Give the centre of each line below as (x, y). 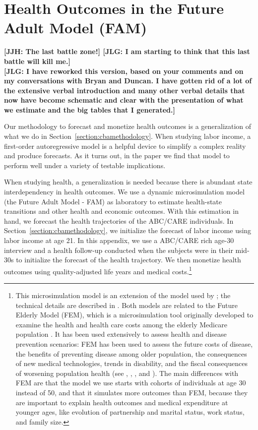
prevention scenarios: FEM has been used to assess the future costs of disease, (134, 344)
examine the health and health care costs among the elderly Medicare (121, 324)
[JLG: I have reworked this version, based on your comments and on (124, 71)
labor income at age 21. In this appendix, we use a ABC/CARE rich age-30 (119, 240)
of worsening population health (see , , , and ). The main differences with (127, 373)
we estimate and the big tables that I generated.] (90, 109)
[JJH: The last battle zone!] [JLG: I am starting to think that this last (127, 51)
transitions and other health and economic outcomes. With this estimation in (121, 211)
